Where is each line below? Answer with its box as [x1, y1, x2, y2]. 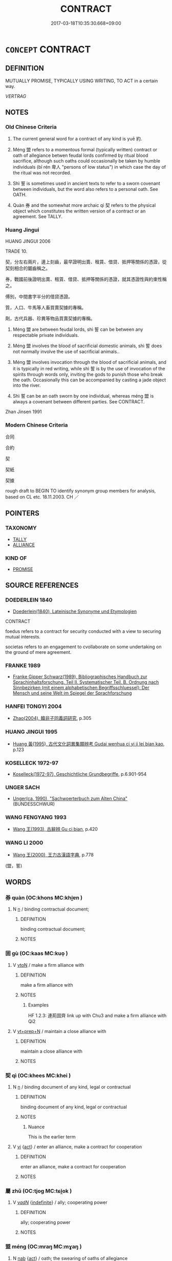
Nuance [28, 1124, 45, 1130]
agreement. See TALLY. [12, 214, 63, 220]
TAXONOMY [5, 524, 37, 531]
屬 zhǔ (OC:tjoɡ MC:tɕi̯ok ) [5, 1187, 72, 1194]
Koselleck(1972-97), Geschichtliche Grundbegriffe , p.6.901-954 [12, 771, 147, 777]
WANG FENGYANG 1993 [5, 814, 67, 821]
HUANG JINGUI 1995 [5, 729, 58, 736]
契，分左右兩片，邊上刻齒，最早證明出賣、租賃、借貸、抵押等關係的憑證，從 [5, 258, 167, 265]
